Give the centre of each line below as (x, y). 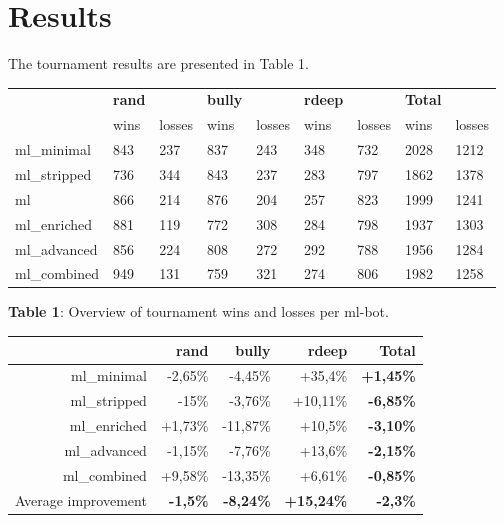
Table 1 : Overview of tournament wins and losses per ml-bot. (198, 311)
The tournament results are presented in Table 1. (158, 63)
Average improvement (81, 499)
